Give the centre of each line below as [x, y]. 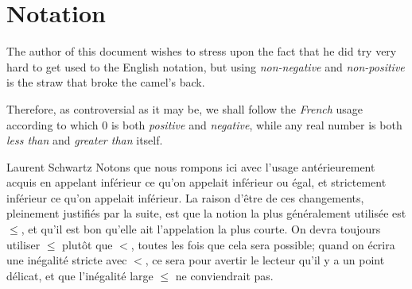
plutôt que [87, 244]
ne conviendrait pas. [224, 275]
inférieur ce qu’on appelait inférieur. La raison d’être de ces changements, [185, 197]
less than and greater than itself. [85, 140]
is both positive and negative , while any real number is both [257, 124]
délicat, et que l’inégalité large [80, 275]
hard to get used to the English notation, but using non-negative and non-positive [206, 66]
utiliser [23, 244]
